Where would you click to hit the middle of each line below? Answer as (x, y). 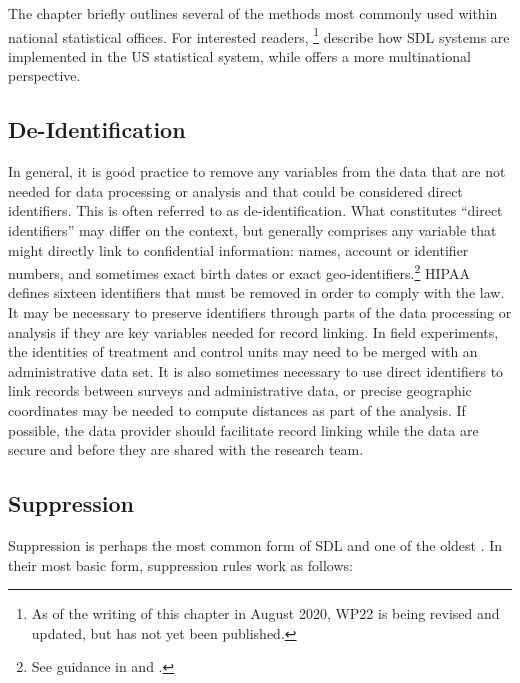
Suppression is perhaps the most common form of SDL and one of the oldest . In (255, 545)
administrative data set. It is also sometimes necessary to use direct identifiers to (256, 370)
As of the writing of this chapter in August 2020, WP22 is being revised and (265, 613)
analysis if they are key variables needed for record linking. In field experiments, (253, 331)
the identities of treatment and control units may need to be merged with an (243, 351)
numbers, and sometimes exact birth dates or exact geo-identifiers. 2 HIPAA (239, 271)
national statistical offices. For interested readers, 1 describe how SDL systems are (259, 35)
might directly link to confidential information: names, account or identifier (238, 249)
